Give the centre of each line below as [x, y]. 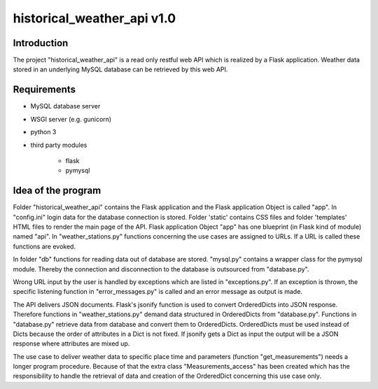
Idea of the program [57, 191]
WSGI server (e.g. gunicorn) [71, 119]
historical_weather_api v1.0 [94, 18]
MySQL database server [65, 106]
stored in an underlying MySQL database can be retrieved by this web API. [120, 69]
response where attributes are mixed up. [71, 344]
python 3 [43, 132]
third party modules [59, 145]
